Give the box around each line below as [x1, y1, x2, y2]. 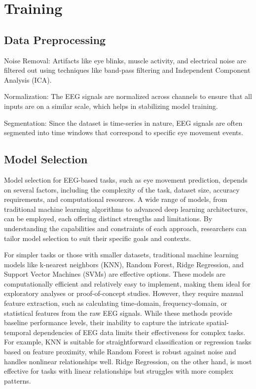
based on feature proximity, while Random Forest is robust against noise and [4, 346, 236, 357]
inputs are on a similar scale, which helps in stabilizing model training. [4, 100, 218, 111]
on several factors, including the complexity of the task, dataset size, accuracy [4, 184, 240, 194]
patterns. [4, 375, 31, 386]
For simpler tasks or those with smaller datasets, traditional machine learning [4, 249, 239, 260]
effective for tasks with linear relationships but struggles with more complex [4, 366, 233, 376]
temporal [4, 327, 31, 337]
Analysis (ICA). [4, 74, 52, 85]
